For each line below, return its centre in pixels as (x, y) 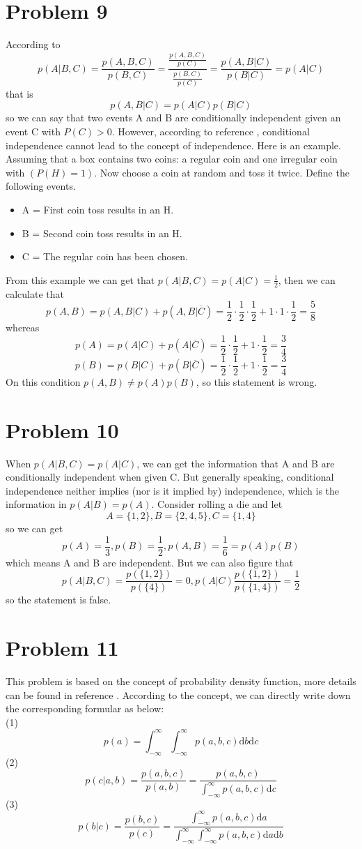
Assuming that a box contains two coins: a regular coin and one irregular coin (172, 159)
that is (19, 93)
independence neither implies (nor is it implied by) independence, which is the (173, 490)
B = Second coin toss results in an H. (102, 233)
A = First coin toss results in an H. (98, 209)
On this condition (43, 381)
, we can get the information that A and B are (236, 463)
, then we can (307, 279)
